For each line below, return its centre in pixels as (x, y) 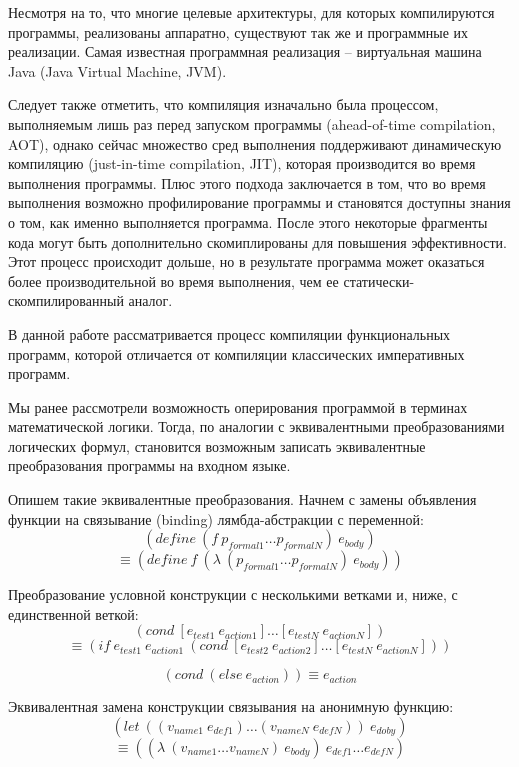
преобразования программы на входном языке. (149, 465)
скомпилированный (66, 300)
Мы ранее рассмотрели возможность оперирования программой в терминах (238, 406)
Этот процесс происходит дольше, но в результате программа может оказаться (246, 261)
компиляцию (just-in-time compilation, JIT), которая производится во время (242, 163)
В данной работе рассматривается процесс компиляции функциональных (229, 333)
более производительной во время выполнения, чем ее (173, 280)
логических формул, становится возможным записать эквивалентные (217, 445)
